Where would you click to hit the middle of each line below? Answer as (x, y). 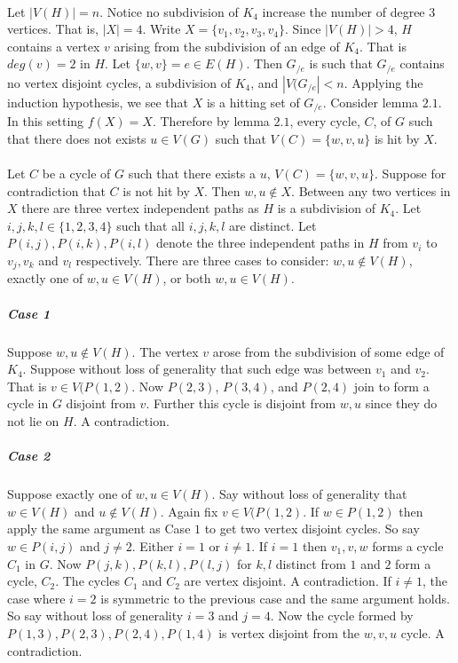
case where (36, 598)
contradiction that (56, 190)
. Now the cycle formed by (342, 616)
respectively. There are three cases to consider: (202, 260)
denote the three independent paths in (261, 243)
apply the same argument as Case (99, 529)
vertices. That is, (53, 29)
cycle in (28, 403)
